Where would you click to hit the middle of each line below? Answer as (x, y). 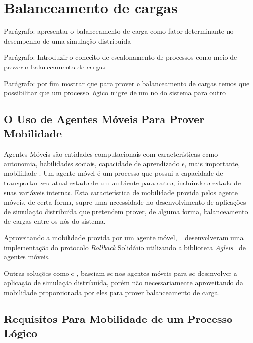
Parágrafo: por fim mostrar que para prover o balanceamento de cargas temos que (127, 83)
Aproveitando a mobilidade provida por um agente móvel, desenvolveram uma (124, 238)
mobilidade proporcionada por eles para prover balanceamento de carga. (112, 292)
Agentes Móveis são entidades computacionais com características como (111, 154)
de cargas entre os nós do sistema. (55, 221)
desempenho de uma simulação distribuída (68, 40)
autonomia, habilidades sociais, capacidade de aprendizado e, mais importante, (122, 163)
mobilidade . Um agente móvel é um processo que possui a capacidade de (114, 173)
